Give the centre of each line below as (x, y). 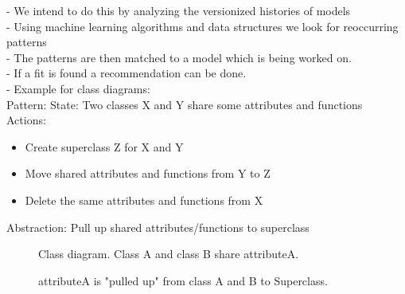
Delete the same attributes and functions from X (144, 200)
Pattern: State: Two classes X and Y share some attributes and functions (185, 104)
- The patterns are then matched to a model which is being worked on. (179, 57)
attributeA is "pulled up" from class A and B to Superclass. (183, 280)
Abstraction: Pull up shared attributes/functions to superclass (158, 227)
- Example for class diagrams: (78, 88)
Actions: (26, 120)
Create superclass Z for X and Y (104, 146)
